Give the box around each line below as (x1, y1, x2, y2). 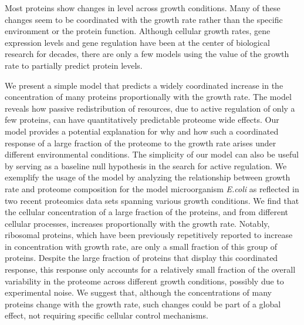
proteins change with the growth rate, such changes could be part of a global (5, 297, 281, 310)
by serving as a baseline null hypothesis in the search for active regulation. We (5, 159, 287, 172)
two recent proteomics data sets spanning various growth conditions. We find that (5, 194, 299, 206)
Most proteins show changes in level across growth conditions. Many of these (5, 2, 281, 14)
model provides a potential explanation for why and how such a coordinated (5, 125, 279, 137)
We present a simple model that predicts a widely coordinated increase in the (5, 79, 283, 91)
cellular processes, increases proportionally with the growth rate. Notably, (5, 217, 270, 229)
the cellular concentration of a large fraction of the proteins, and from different (5, 206, 288, 218)
